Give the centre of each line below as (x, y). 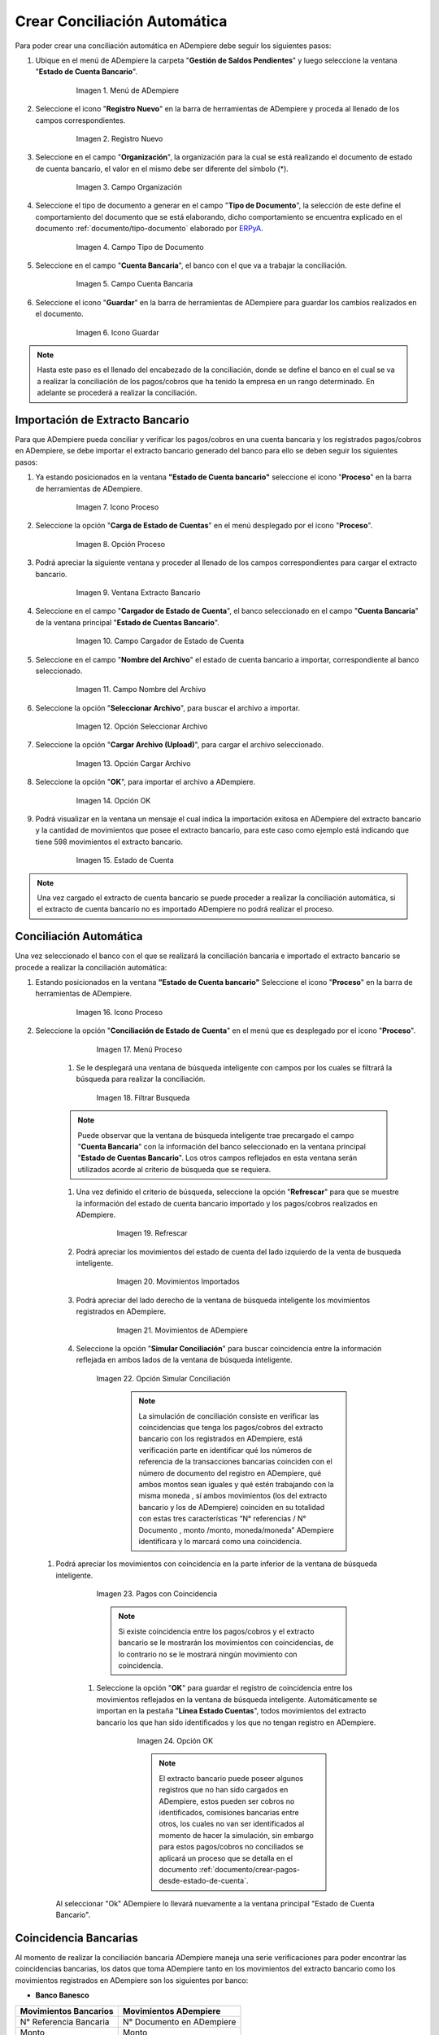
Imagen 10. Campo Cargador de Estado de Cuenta (160, 641)
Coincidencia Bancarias (76, 1938)
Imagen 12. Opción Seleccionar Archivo (142, 726)
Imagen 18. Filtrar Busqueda (143, 1097)
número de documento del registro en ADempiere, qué (230, 1473)
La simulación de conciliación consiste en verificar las (229, 1416)
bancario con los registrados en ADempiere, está (221, 1439)
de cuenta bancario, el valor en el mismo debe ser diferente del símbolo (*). (162, 168)
